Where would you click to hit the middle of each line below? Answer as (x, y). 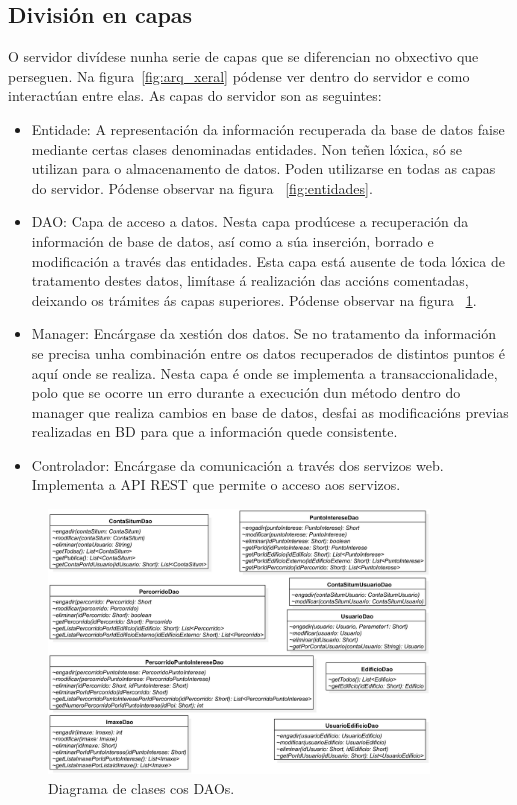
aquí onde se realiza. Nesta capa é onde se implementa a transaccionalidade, (264, 372)
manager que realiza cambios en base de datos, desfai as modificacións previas (270, 411)
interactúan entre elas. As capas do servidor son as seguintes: (195, 95)
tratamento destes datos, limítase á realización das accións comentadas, (250, 280)
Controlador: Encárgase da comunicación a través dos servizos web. (237, 464)
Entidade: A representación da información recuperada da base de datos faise (268, 128)
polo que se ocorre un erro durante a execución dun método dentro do (246, 392)
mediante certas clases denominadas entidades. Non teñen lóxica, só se (247, 148)
